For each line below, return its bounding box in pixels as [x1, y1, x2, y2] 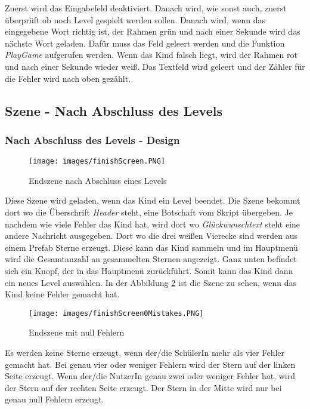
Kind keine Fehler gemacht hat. [5, 288, 120, 300]
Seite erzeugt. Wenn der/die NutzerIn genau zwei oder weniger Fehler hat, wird [5, 370, 295, 382]
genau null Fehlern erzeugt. [5, 393, 104, 405]
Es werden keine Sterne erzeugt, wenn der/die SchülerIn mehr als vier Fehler [5, 346, 285, 358]
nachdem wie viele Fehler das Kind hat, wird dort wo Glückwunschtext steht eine [5, 217, 300, 230]
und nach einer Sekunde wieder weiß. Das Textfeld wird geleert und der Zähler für [5, 60, 305, 72]
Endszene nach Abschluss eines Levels [29, 174, 167, 186]
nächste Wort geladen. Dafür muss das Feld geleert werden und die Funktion [5, 36, 285, 49]
